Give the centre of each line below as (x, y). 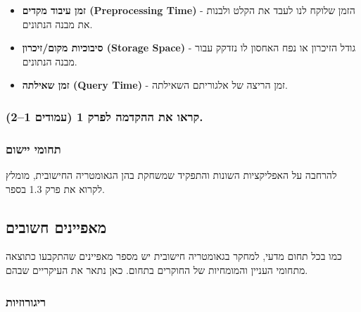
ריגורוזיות (26, 301)
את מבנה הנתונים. (57, 24)
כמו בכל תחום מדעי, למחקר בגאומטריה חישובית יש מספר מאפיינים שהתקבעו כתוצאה (174, 256)
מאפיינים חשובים (56, 226)
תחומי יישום (33, 148)
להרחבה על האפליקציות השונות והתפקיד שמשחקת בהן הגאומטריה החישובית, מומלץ (171, 175)
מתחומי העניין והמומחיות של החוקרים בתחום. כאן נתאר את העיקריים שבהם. (157, 270)
